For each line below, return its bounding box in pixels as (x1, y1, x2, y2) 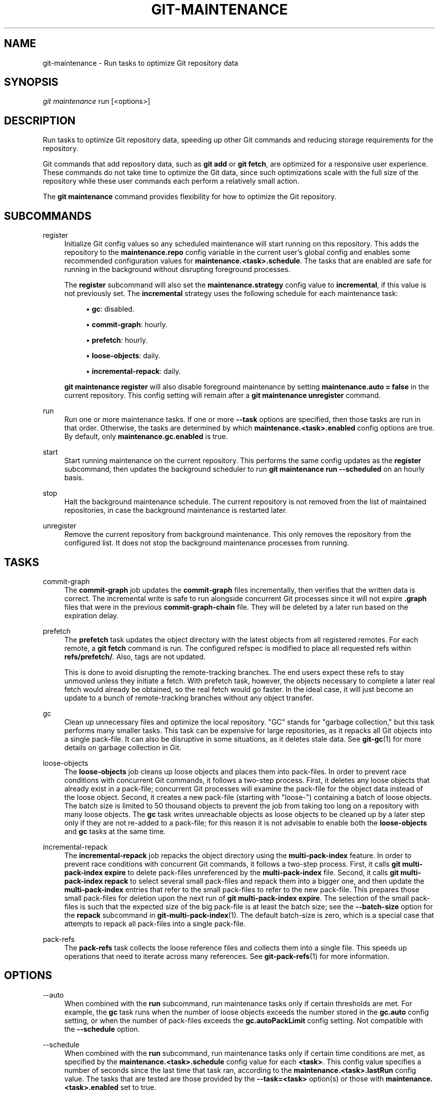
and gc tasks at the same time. (64, 827, 166, 836)
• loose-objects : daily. (86, 351, 161, 360)
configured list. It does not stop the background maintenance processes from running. (64, 538, 349, 548)
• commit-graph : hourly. (86, 320, 167, 329)
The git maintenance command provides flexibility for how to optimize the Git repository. (43, 192, 337, 201)
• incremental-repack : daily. (86, 367, 181, 376)
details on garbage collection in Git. (64, 743, 181, 752)
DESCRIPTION (4, 114, 76, 127)
